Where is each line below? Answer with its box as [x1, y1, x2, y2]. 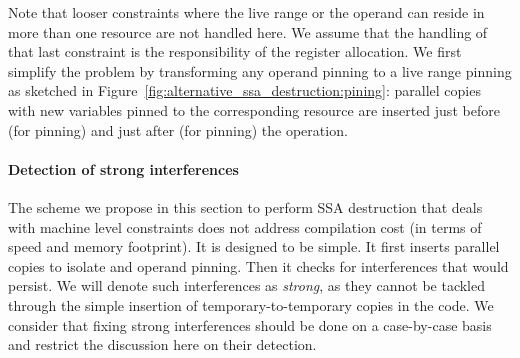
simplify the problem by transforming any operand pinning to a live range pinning [8, 60, 512, 81]
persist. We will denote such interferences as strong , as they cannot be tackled [8, 275, 486, 296]
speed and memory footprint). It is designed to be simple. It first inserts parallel [8, 236, 500, 257]
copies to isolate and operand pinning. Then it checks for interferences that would [8, 255, 509, 276]
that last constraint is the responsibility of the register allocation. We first [8, 41, 462, 62]
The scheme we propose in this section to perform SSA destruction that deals [8, 196, 483, 217]
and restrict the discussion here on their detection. [8, 334, 317, 355]
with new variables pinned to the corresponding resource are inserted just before [8, 99, 500, 120]
